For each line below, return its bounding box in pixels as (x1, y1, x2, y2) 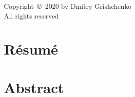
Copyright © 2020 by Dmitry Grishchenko (4, 1, 132, 11)
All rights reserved (4, 10, 59, 20)
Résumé (4, 39, 58, 59)
